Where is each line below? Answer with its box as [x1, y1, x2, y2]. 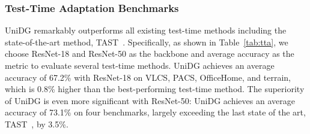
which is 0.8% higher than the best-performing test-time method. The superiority [5, 83, 305, 95]
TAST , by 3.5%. [5, 117, 68, 130]
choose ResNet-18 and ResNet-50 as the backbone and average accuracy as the [5, 47, 294, 60]
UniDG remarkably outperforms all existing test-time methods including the [5, 24, 287, 36]
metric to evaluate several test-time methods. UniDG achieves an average [5, 59, 275, 71]
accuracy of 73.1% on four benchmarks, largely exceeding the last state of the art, [5, 106, 306, 118]
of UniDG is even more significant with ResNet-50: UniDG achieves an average [5, 94, 295, 106]
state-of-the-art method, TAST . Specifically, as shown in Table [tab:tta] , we [5, 35, 288, 48]
